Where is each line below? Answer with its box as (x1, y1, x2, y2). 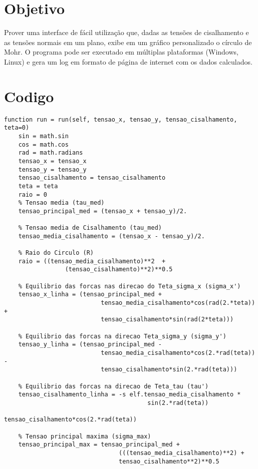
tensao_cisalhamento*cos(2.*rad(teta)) (4, 416, 137, 423)
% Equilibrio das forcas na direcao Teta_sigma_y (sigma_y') (18, 332, 226, 340)
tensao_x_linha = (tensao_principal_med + (18, 291, 162, 298)
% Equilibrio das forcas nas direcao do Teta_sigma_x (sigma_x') (18, 282, 241, 290)
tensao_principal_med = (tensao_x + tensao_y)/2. (18, 207, 187, 215)
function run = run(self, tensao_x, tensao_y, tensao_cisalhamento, (4, 116, 237, 123)
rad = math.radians (18, 149, 83, 157)
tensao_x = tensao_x (18, 157, 87, 165)
